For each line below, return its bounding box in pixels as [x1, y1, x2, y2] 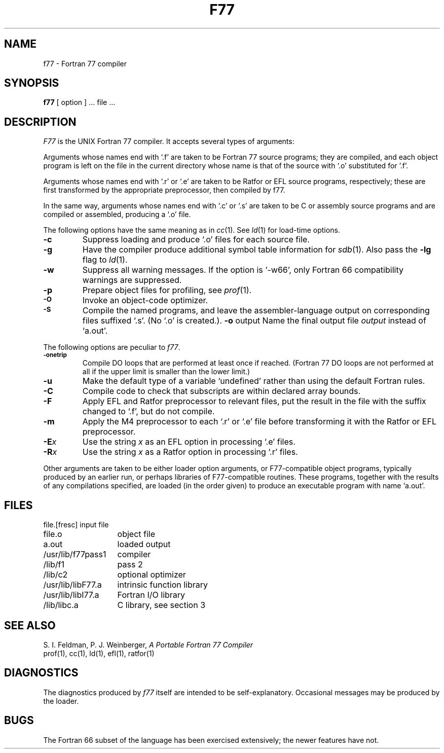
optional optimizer [117, 569, 186, 580]
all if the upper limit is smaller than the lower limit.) [82, 367, 250, 376]
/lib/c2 [43, 569, 68, 580]
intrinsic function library [117, 580, 208, 590]
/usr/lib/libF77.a [43, 580, 102, 590]
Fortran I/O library [117, 590, 186, 600]
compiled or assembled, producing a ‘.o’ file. [43, 210, 191, 219]
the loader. [43, 696, 79, 705]
